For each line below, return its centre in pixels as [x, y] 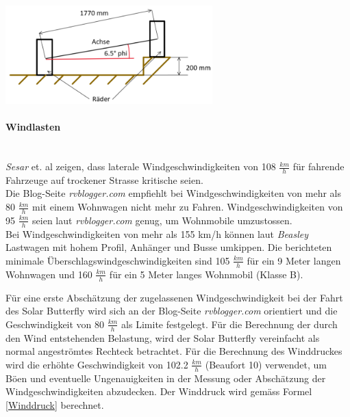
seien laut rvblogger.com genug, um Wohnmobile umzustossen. [162, 220]
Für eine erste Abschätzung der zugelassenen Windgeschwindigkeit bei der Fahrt [174, 297]
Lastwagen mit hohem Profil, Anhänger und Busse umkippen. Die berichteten [169, 247]
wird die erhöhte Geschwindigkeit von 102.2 [97, 364]
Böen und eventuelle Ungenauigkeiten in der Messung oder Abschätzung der [166, 378]
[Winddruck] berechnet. [55, 404]
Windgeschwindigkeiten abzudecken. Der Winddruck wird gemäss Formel [159, 391]
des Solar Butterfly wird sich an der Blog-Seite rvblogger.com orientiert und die [172, 311]
